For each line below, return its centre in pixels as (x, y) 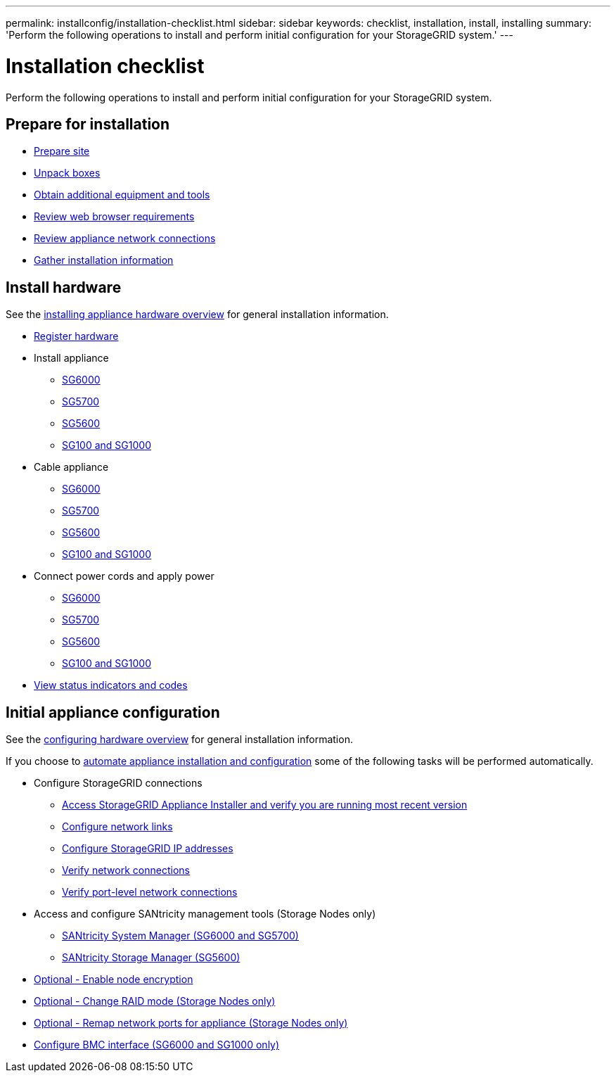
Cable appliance (71, 467)
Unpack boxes (67, 173)
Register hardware (76, 336)
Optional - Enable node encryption (114, 979)
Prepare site (62, 151)
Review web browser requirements (114, 217)
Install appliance (71, 358)
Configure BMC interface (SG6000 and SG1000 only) (157, 1045)
